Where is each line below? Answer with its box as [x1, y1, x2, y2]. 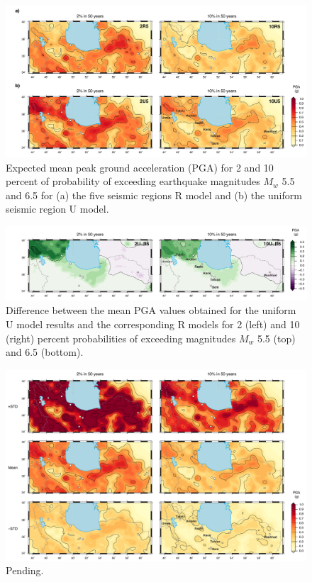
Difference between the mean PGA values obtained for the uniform [6, 303, 296, 318]
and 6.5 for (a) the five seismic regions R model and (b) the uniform [6, 187, 302, 202]
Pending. [6, 563, 44, 578]
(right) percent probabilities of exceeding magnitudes [6, 330, 236, 345]
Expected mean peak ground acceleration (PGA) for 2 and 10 [6, 160, 274, 174]
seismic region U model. [6, 201, 109, 216]
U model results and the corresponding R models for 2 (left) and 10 [6, 316, 300, 331]
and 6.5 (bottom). [6, 345, 84, 359]
